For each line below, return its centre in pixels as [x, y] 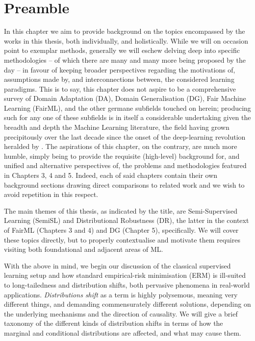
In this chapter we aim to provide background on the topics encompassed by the [125, 31]
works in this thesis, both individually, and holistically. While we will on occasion [126, 40]
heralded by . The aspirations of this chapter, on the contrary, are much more [121, 146]
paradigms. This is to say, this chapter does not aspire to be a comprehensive [120, 88]
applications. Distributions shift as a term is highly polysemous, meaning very [121, 294]
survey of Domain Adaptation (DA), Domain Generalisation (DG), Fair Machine [125, 98]
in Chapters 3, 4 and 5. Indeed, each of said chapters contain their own [111, 175]
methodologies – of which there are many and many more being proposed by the [125, 60]
